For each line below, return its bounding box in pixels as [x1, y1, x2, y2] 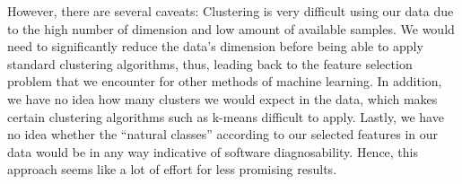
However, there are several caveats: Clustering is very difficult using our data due [7, 2, 454, 20]
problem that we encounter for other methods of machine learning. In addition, [7, 72, 442, 91]
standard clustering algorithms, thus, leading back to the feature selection [7, 54, 413, 73]
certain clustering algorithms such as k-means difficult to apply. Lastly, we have [7, 107, 444, 126]
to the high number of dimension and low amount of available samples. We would [7, 19, 455, 38]
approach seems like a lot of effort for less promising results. [7, 160, 337, 179]
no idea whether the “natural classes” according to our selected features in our [7, 125, 439, 144]
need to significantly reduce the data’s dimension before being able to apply [7, 37, 423, 56]
